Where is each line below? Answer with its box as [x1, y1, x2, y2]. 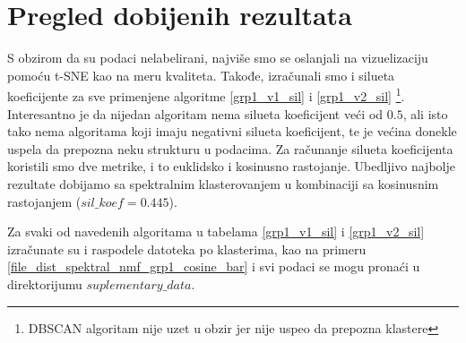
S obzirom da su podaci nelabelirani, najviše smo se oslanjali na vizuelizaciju [7, 48, 428, 67]
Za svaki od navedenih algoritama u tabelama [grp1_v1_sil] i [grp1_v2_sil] [7, 222, 425, 241]
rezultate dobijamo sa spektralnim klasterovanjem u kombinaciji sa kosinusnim [7, 174, 439, 193]
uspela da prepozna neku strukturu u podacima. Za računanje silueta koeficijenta [7, 139, 453, 158]
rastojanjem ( [7, 192, 82, 210]
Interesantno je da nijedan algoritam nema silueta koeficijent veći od [7, 104, 384, 123]
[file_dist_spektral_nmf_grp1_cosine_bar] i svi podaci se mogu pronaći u [7, 257, 420, 276]
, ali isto [402, 104, 448, 123]
